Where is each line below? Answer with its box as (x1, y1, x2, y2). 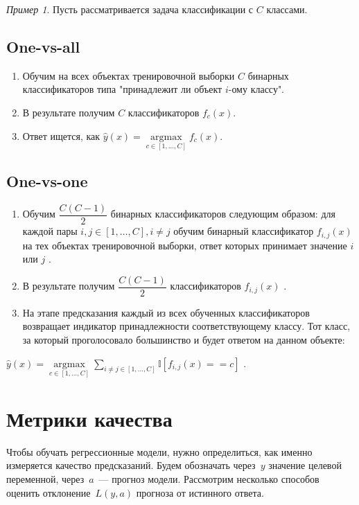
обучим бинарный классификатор (173, 224, 314, 238)
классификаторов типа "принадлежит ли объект (22, 82, 222, 96)
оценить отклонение (6, 485, 91, 499)
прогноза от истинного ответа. (136, 485, 264, 499)
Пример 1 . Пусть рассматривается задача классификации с (6, 2, 254, 16)
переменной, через (6, 472, 85, 486)
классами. (266, 2, 308, 16)
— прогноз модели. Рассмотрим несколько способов (98, 472, 319, 486)
